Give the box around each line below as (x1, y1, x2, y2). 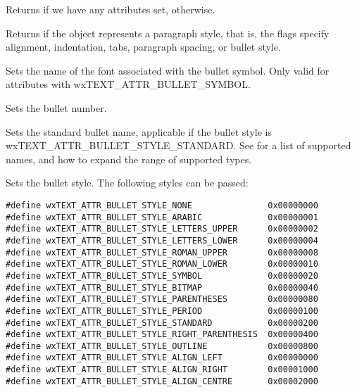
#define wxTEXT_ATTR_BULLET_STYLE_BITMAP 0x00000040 (6, 282, 318, 293)
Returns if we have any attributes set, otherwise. (6, 2, 215, 16)
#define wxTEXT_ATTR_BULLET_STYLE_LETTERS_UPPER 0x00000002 (6, 224, 318, 234)
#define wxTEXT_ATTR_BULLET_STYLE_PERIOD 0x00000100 (6, 305, 318, 316)
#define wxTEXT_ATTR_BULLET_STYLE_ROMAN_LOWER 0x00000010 (6, 259, 318, 270)
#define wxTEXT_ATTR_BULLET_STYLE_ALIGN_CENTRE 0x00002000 (6, 376, 318, 386)
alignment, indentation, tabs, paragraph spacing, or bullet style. (6, 39, 281, 54)
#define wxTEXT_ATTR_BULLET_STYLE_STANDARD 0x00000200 (6, 317, 318, 328)
